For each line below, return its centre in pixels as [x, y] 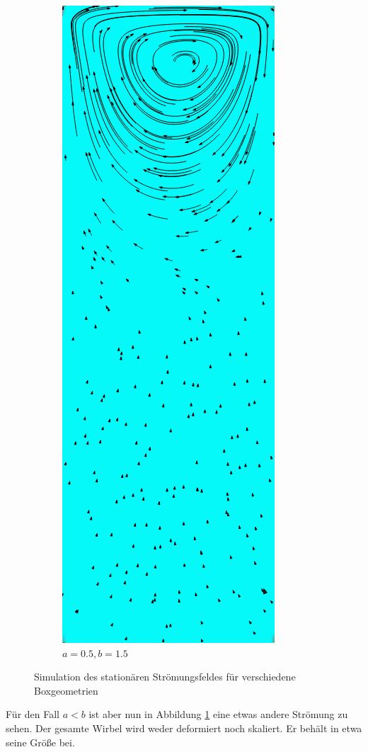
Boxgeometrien [66, 690]
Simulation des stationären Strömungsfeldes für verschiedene [165, 677]
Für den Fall [33, 714]
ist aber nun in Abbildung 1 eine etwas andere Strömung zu [218, 714]
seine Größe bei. [40, 742]
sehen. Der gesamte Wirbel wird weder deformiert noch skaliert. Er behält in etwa [184, 728]
